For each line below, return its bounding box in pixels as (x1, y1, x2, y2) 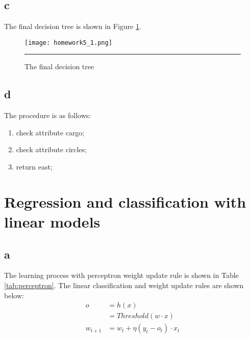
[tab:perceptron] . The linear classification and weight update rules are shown (4, 279, 244, 290)
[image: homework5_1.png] (24, 39, 112, 46)
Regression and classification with (4, 191, 246, 212)
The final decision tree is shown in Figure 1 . (4, 21, 141, 32)
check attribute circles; (16, 144, 87, 155)
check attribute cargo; (16, 127, 85, 137)
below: (4, 290, 24, 300)
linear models (4, 211, 101, 232)
